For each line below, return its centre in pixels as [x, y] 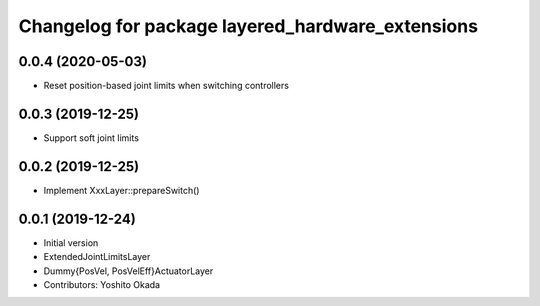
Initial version [71, 242]
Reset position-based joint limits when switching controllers [166, 86]
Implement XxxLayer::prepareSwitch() [121, 190]
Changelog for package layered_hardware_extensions [248, 26]
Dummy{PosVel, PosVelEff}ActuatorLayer [128, 271]
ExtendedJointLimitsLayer [97, 257]
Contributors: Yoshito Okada [101, 284]
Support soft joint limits [91, 137]
